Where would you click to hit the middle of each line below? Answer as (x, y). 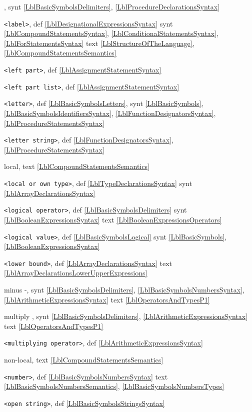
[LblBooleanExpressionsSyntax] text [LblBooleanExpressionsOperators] (113, 219)
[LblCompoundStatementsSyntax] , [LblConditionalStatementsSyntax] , (111, 33)
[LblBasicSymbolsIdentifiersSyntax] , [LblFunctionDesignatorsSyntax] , (110, 113)
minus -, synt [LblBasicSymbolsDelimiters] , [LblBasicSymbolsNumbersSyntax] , (124, 290)
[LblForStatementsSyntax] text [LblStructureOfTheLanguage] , (99, 43)
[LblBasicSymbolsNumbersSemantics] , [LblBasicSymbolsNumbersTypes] (114, 386)
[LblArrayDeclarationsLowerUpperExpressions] (76, 273)
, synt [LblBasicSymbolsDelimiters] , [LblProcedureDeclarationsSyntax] (112, 6)
